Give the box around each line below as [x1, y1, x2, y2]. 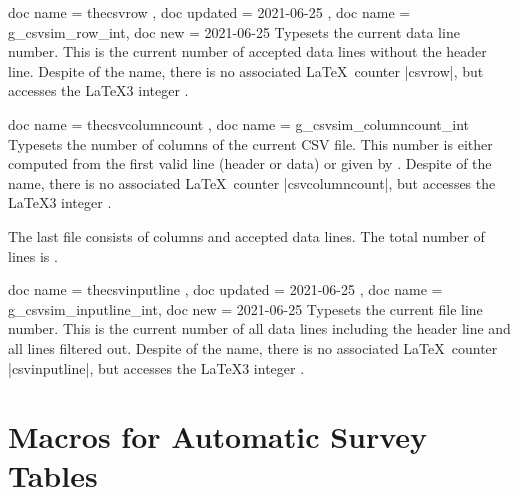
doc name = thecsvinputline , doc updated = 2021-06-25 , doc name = [8, 279, 443, 300]
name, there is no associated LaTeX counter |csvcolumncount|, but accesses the [8, 172, 496, 193]
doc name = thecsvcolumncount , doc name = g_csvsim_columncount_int [8, 113, 470, 134]
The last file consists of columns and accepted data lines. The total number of [8, 225, 485, 246]
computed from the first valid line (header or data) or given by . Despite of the [8, 153, 492, 174]
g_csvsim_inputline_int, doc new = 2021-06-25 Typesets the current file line [8, 298, 483, 319]
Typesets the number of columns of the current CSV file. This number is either [8, 133, 493, 154]
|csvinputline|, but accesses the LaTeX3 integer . [8, 357, 305, 378]
